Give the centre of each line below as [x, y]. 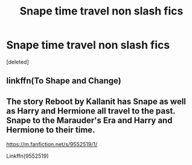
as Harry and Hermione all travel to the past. [91, 111]
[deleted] [18, 62]
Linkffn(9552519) [28, 156]
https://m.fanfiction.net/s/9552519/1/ [52, 144]
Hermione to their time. [51, 130]
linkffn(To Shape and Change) [64, 81]
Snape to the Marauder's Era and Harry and [89, 120]
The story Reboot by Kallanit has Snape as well [96, 101]
